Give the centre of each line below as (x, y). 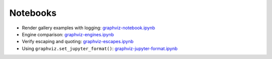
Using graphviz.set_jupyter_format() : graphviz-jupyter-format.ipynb (100, 48)
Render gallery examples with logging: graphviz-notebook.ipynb (89, 28)
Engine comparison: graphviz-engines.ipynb (68, 34)
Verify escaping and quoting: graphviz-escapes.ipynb (78, 42)
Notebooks (33, 13)
